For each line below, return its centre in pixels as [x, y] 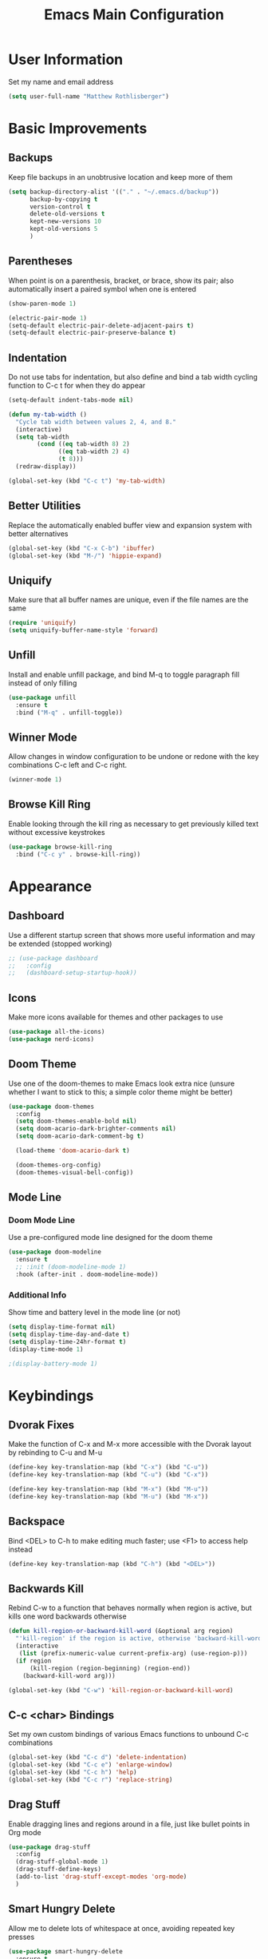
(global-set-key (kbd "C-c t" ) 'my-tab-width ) [87, 481]
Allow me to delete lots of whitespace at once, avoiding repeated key [122, 1928]
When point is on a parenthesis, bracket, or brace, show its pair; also [121, 280]
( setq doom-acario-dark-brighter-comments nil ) [96, 1129]
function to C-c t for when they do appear [77, 386]
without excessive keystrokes [57, 832]
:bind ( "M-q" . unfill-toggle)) [69, 713]
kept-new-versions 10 [65, 221]
